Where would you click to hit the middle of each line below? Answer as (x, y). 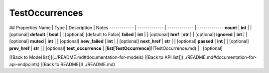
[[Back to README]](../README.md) (78, 64)
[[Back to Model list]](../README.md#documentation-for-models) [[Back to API (90, 57)
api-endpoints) (24, 64)
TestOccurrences (46, 13)
